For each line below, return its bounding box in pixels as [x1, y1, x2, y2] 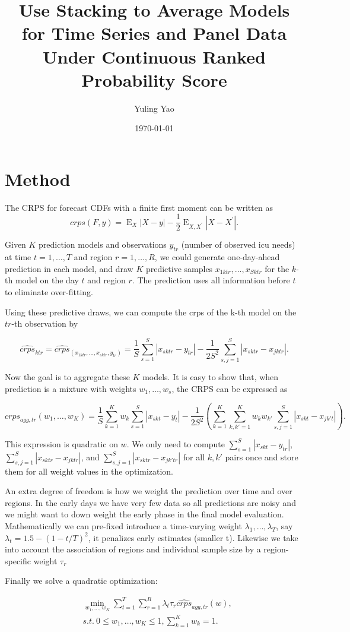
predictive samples [145, 262, 213, 274]
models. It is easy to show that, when [142, 370, 279, 383]
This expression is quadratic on [5, 437, 118, 450]
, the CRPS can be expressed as [171, 382, 288, 394]
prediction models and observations [39, 238, 167, 251]
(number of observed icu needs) [181, 238, 295, 251]
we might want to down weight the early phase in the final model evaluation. [5, 508, 284, 520]
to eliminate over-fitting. [5, 286, 93, 298]
